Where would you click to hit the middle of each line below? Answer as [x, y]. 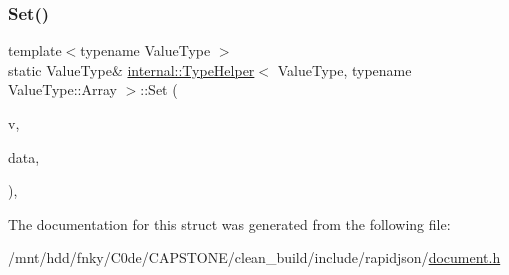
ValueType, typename [344, 69]
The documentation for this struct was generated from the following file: [229, 223]
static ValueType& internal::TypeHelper [131, 69]
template [35, 50]
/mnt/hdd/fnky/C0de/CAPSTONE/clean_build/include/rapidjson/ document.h [254, 257]
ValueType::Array [62, 89]
